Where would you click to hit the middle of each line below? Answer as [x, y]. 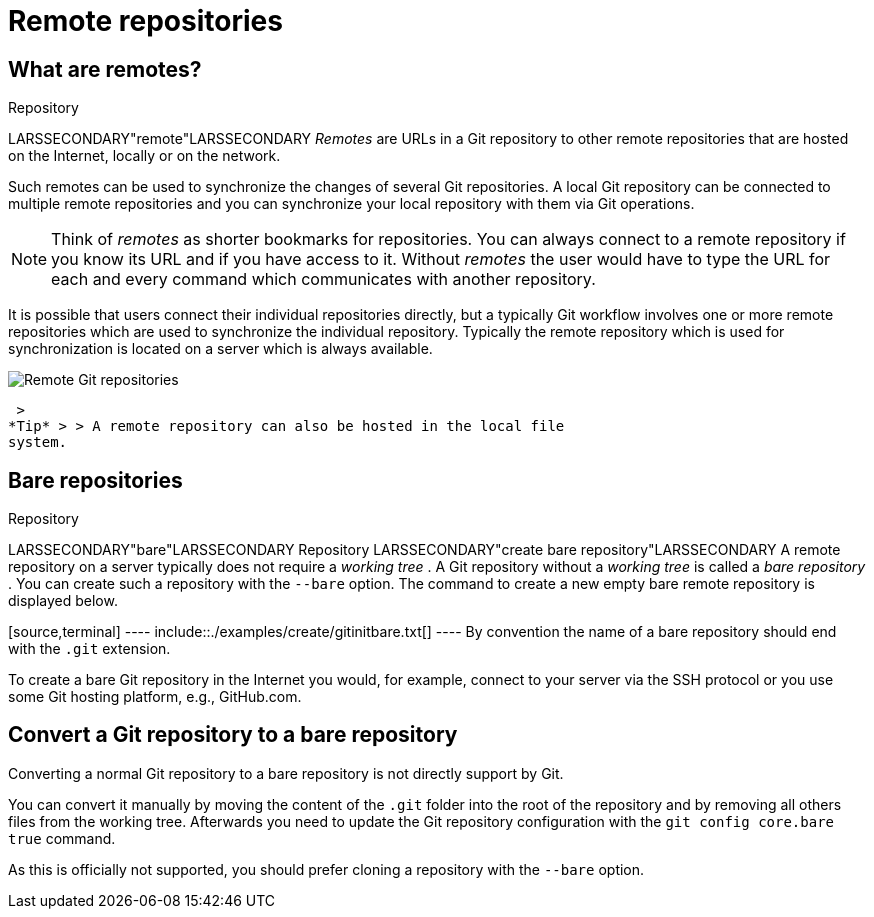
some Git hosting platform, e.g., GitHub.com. [155, 697]
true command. [62, 838]
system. [38, 442]
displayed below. [63, 601]
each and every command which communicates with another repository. [323, 279]
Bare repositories [95, 480]
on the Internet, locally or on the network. [144, 156]
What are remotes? [105, 69]
